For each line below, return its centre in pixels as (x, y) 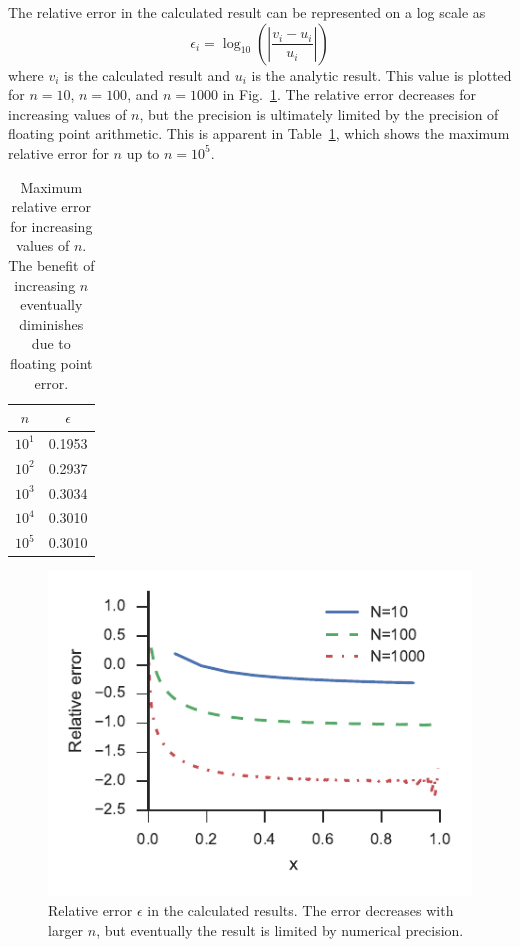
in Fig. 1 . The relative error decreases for (349, 94)
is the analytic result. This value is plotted (381, 74)
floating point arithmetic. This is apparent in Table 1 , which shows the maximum (259, 133)
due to (51, 343)
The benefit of (51, 264)
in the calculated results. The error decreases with (300, 910)
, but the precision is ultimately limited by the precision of (319, 113)
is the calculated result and (147, 74)
